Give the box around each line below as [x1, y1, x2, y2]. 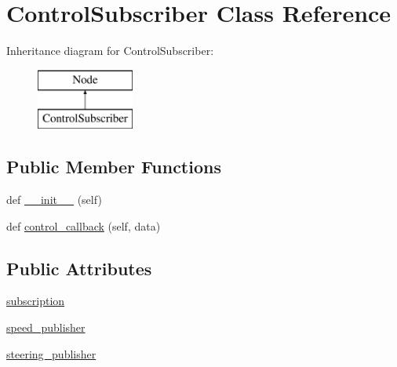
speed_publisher [6, 319, 86, 336]
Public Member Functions [6, 154, 221, 179]
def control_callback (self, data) [6, 217, 161, 234]
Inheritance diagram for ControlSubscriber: [6, 42, 214, 59]
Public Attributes [6, 256, 152, 280]
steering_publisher [6, 345, 97, 362]
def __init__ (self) [6, 191, 102, 208]
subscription [6, 293, 65, 309]
